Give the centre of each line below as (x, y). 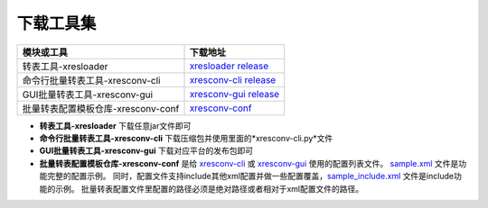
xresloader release (229, 66)
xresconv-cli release (233, 79)
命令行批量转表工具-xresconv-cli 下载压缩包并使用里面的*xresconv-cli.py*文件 (186, 138)
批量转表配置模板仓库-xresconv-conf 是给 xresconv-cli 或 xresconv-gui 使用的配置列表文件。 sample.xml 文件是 (249, 163)
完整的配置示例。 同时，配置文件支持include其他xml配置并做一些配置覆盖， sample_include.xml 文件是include (250, 176)
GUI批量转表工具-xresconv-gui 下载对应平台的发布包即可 (146, 151)
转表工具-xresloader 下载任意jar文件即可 (115, 125)
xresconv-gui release (235, 94)
